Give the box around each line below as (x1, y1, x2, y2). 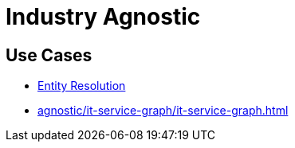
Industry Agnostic (6, 3, 201, 30)
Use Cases (6, 45, 92, 65)
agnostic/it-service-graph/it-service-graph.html (37, 103, 289, 118)
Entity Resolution (37, 79, 126, 93)
